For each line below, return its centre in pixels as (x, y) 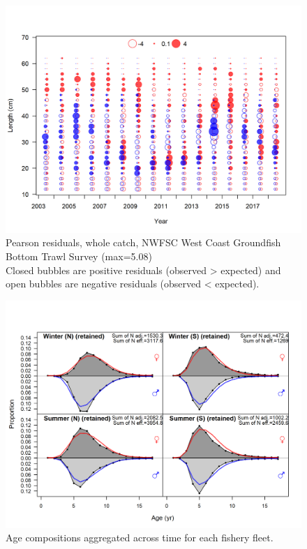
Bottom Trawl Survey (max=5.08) (79, 256)
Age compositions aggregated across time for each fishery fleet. (140, 537)
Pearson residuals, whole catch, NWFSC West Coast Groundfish (143, 242)
